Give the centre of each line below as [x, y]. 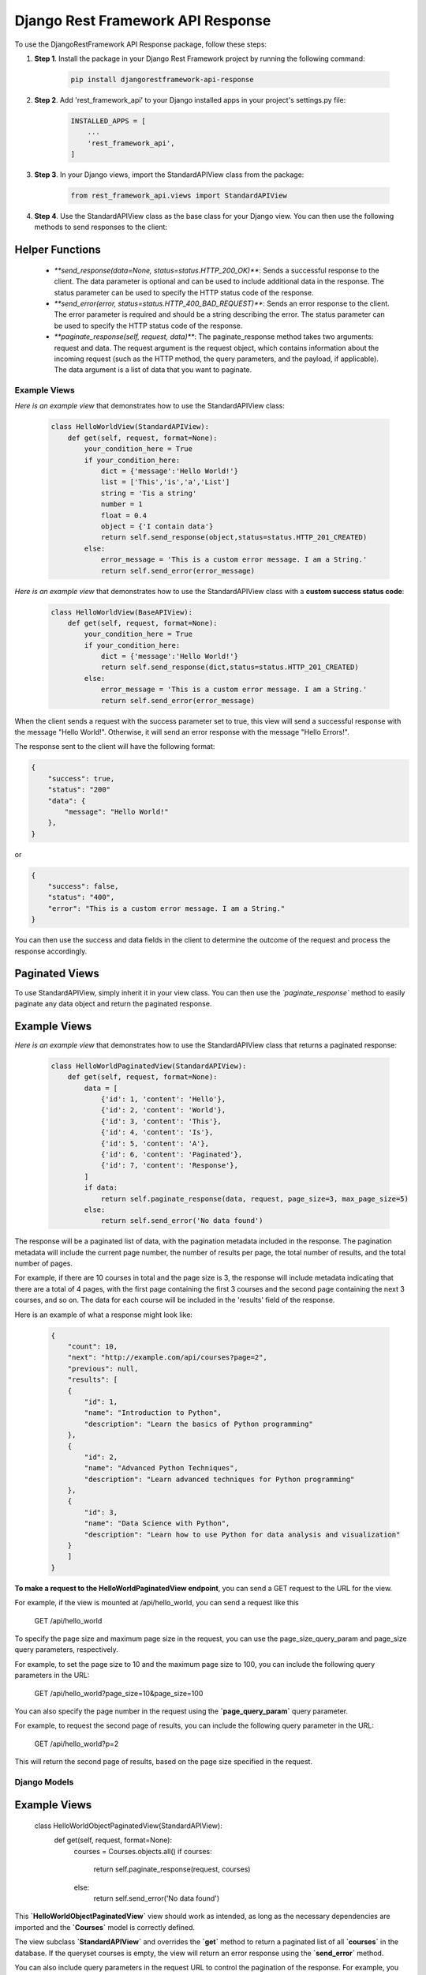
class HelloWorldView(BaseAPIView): [122, 612]
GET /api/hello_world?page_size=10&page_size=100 [119, 1693]
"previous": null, [103, 1368]
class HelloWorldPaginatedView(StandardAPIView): [149, 1066]
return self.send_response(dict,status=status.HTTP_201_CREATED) [230, 667]
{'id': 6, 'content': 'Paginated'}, [172, 1154]
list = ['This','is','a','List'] [165, 482]
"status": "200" [79, 790]
